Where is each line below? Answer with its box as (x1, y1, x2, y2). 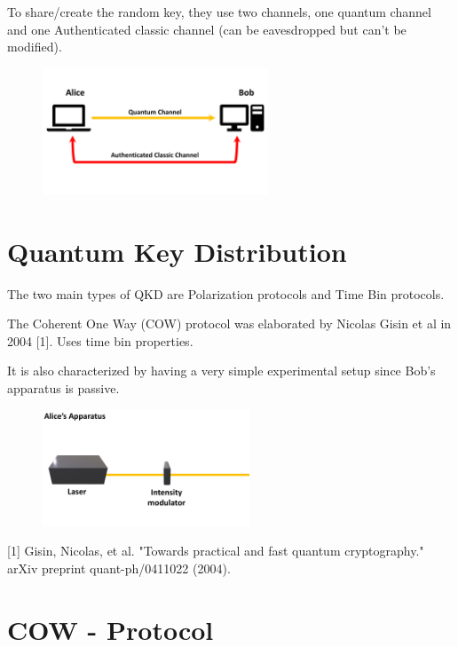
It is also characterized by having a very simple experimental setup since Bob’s (7, 361, 436, 380)
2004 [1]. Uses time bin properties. (7, 331, 193, 350)
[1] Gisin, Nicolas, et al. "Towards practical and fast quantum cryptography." (7, 541, 424, 560)
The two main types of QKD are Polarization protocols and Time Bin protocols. (7, 284, 445, 303)
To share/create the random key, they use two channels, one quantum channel (7, 3, 431, 20)
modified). (7, 37, 62, 56)
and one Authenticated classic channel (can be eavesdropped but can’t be (7, 20, 407, 38)
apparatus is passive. (7, 378, 120, 397)
